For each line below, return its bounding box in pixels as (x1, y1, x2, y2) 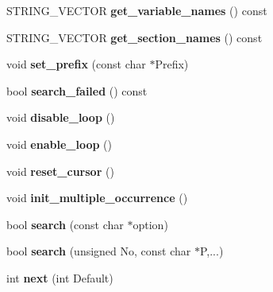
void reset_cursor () (6, 162, 114, 179)
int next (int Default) (6, 269, 113, 286)
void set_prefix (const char (6, 56, 146, 72)
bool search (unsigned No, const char (6, 243, 191, 259)
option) (133, 216, 168, 232)
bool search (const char (6, 216, 124, 232)
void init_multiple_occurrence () (6, 189, 188, 206)
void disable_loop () (6, 109, 115, 126)
